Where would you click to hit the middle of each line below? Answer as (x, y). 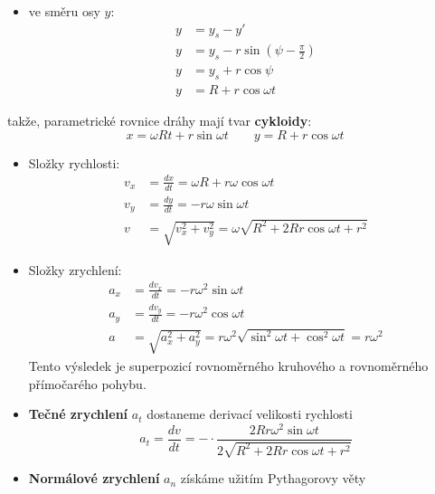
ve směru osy (64, 11)
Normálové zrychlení (94, 478)
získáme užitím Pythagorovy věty (273, 478)
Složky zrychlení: (75, 269)
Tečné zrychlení (78, 414)
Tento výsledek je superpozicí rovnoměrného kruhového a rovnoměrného (228, 365)
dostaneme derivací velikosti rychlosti (250, 414)
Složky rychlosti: (74, 162)
